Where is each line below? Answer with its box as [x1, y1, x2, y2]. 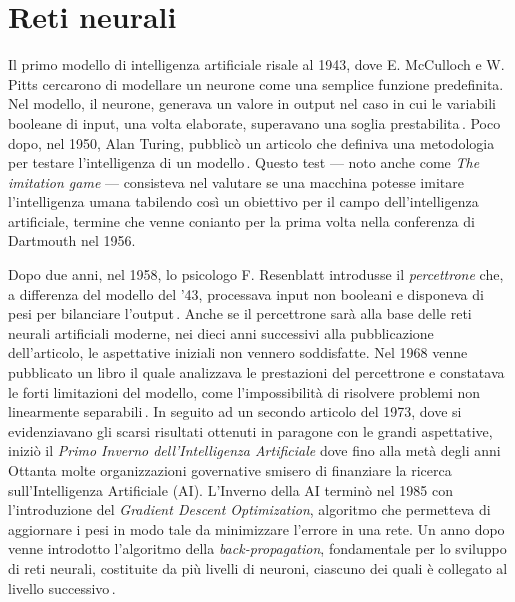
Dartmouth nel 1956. [8, 230, 136, 251]
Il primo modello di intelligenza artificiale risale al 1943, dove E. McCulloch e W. [8, 54, 505, 75]
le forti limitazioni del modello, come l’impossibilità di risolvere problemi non [8, 381, 481, 402]
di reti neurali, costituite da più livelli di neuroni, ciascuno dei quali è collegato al [8, 557, 508, 578]
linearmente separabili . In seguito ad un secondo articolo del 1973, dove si [8, 401, 462, 422]
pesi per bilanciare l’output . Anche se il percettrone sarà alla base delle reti [8, 303, 472, 324]
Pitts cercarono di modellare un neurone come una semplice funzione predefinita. [8, 73, 504, 94]
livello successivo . [8, 577, 116, 598]
